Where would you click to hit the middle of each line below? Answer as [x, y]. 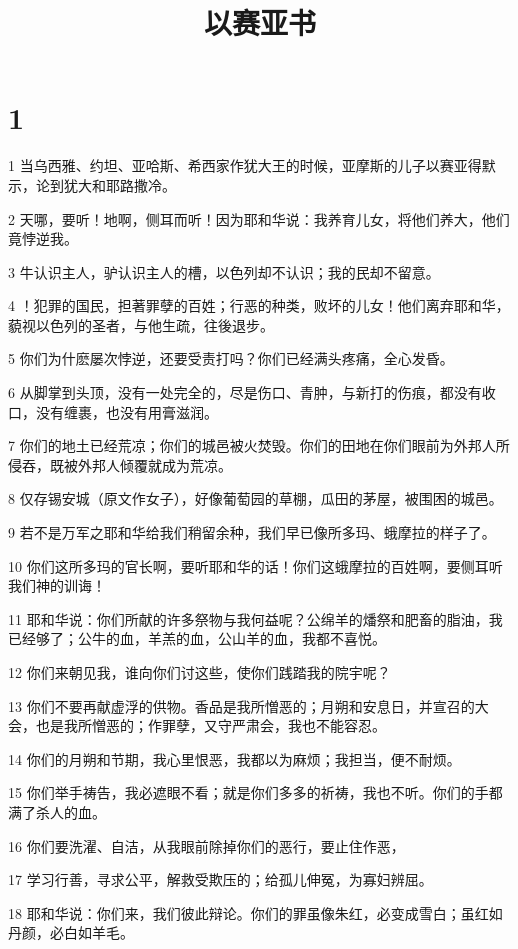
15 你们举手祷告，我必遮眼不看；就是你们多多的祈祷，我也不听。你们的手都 [255, 792]
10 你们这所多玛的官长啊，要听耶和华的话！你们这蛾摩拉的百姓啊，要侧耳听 [255, 565]
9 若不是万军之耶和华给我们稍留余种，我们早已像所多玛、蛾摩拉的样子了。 [252, 532]
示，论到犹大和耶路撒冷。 [92, 184]
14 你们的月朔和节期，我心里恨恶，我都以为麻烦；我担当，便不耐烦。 [234, 758]
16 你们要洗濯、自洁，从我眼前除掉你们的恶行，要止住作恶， [206, 845]
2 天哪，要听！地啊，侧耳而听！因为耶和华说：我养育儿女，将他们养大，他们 [259, 218]
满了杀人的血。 [57, 811]
